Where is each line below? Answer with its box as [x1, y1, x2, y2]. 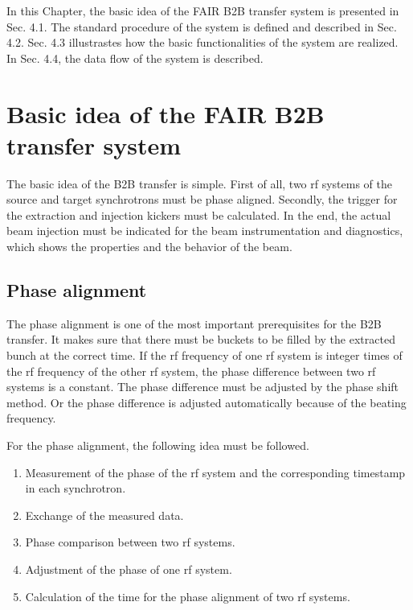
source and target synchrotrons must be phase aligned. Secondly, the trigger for [6, 191, 398, 208]
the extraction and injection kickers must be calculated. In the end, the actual [6, 206, 391, 223]
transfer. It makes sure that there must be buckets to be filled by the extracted [6, 331, 395, 348]
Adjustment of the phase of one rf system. [25, 560, 232, 577]
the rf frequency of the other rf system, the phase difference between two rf [6, 362, 376, 379]
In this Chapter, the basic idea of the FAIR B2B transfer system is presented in [6, 2, 399, 19]
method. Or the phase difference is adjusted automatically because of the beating [6, 394, 407, 410]
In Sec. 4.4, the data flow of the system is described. [6, 49, 264, 66]
